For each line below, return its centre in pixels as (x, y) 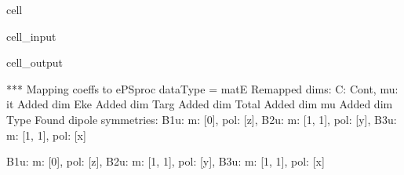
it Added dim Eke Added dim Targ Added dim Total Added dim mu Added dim (200, 104)
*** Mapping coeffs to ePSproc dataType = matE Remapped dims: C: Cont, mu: (202, 88)
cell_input (31, 36)
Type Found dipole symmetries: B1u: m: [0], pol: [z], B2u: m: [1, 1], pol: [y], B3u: (202, 119)
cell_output (35, 62)
